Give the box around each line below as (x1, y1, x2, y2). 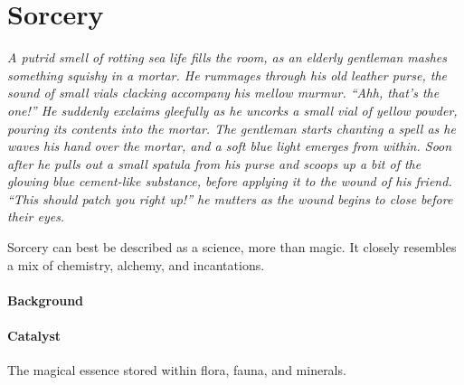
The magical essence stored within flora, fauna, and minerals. (7, 361, 346, 380)
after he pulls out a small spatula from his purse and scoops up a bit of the (7, 154, 421, 173)
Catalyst (7, 326, 62, 345)
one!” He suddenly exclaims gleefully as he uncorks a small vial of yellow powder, (7, 100, 458, 119)
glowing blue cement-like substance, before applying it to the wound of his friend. (7, 172, 452, 191)
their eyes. (7, 207, 65, 226)
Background (7, 290, 84, 309)
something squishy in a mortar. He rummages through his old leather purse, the (7, 65, 447, 84)
